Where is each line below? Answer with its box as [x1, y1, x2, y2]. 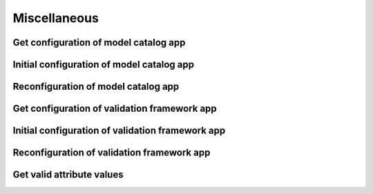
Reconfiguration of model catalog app [12, 81, 180, 93]
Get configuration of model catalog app [12, 37, 186, 48]
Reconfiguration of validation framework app [12, 147, 211, 159]
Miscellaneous [12, 10, 99, 26]
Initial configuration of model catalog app [12, 59, 195, 70]
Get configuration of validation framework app [12, 103, 217, 115]
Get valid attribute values [12, 169, 124, 181]
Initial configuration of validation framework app [12, 125, 226, 137]
